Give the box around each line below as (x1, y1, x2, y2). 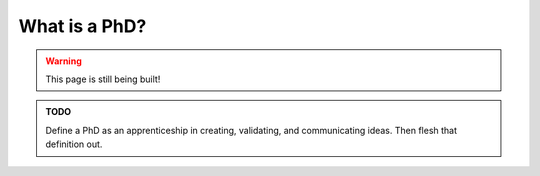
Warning (45, 55, 82, 67)
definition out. (45, 138, 103, 150)
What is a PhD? (18, 15, 147, 37)
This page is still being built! (45, 73, 161, 85)
